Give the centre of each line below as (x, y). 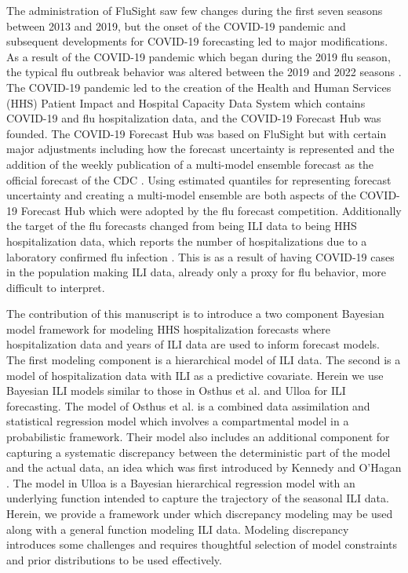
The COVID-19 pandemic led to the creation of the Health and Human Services (199, 87)
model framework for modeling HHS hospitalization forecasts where (169, 328)
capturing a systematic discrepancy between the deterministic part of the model (199, 452)
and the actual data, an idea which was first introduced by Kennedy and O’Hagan (204, 467)
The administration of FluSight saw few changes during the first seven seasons (195, 10)
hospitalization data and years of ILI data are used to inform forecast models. (193, 344)
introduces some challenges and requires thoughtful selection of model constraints (202, 544)
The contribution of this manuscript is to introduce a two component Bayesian (195, 314)
